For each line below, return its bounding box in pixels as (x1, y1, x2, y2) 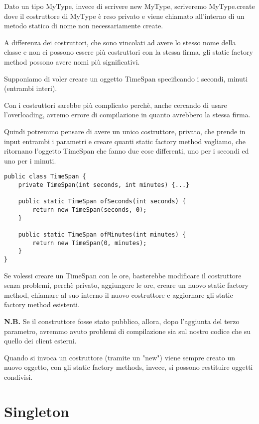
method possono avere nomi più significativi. (4, 56, 140, 67)
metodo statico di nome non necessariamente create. (4, 20, 163, 31)
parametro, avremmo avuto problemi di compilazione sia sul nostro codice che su (4, 326, 251, 336)
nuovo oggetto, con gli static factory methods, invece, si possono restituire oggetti (4, 362, 253, 372)
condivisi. (4, 371, 33, 382)
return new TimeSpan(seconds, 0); (32, 206, 147, 213)
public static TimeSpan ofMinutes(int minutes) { (18, 231, 186, 238)
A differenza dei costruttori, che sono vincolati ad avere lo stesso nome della (4, 37, 236, 47)
